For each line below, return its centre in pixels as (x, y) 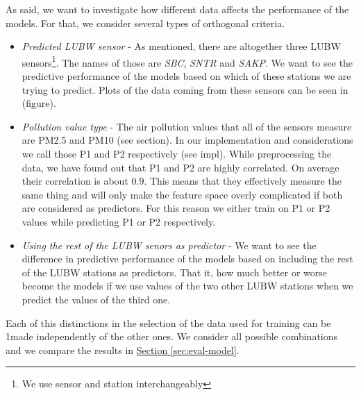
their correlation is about (75, 181)
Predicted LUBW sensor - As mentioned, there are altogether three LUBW (181, 46)
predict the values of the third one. (96, 299)
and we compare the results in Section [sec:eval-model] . (123, 350)
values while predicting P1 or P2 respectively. (119, 221)
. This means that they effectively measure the (243, 181)
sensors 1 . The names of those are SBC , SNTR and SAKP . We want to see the (187, 61)
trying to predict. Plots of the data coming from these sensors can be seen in (185, 89)
